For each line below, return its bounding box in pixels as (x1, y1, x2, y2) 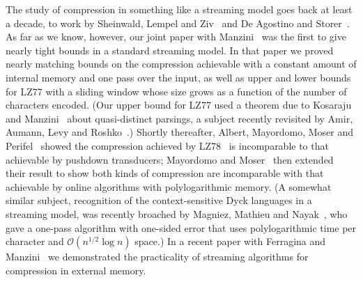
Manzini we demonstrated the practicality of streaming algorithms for (6, 249, 309, 264)
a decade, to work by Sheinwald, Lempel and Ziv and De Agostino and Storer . (6, 15, 350, 30)
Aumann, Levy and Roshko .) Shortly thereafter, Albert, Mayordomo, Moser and (6, 125, 354, 139)
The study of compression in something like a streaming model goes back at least (6, 2, 353, 16)
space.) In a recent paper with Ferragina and (134, 234, 326, 249)
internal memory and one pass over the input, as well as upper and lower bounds (6, 70, 351, 84)
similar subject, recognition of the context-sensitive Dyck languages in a (6, 193, 312, 207)
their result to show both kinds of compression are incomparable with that (6, 166, 324, 180)
